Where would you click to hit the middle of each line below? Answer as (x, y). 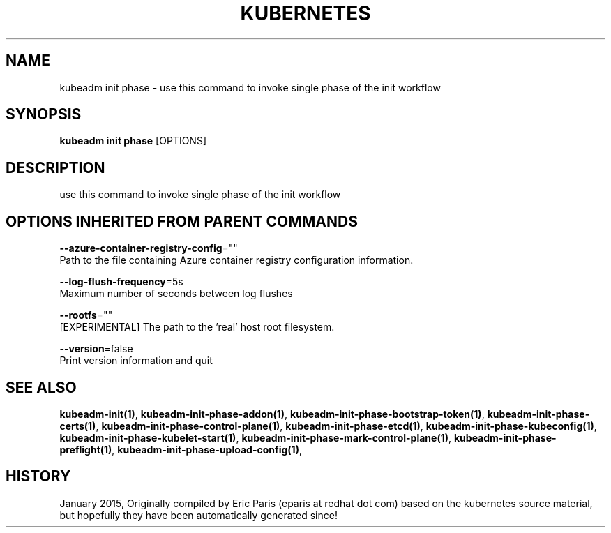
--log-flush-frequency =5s (121, 282)
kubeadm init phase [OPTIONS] (133, 141)
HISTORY (38, 476)
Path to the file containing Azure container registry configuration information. (236, 260)
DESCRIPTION (55, 167)
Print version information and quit (136, 361)
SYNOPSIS (44, 114)
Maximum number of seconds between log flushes (176, 294)
